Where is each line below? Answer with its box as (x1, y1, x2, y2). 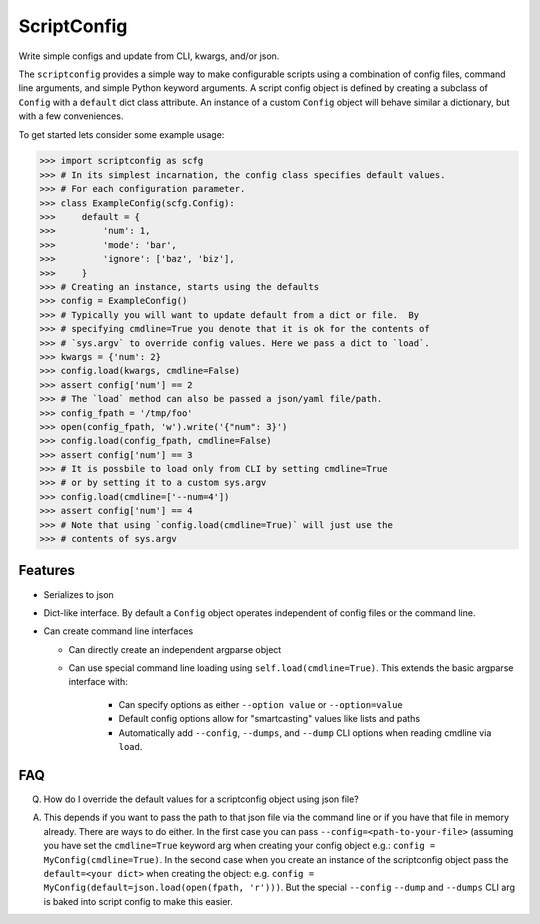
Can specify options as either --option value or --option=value (118, 698, 404, 710)
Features (18, 562, 75, 579)
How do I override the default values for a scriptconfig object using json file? (43, 793, 359, 805)
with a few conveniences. (18, 110, 124, 122)
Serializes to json (43, 588, 114, 600)
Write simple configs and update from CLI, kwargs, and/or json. (18, 50, 280, 62)
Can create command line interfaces (43, 625, 194, 637)
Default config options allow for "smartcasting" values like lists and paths (118, 713, 420, 725)
